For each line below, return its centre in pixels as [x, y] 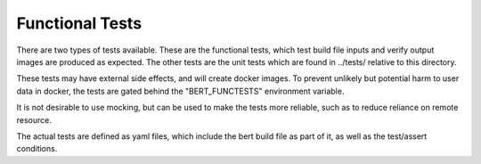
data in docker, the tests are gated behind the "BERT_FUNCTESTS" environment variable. [180, 91]
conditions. [37, 149]
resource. [34, 119]
